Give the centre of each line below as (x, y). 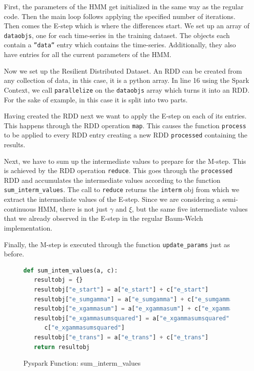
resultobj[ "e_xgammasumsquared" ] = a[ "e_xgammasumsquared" (132, 318)
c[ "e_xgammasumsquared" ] (84, 328)
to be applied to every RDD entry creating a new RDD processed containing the (126, 135)
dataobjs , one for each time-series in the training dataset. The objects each (117, 35)
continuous (20, 208)
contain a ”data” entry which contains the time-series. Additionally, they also (120, 45)
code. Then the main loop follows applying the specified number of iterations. (120, 16)
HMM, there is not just (73, 208)
